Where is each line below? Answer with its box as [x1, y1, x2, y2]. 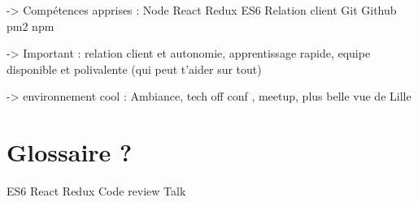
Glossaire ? [7, 135, 133, 169]
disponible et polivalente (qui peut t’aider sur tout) [7, 60, 262, 77]
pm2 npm [7, 17, 54, 34]
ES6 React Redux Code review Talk [7, 183, 186, 200]
